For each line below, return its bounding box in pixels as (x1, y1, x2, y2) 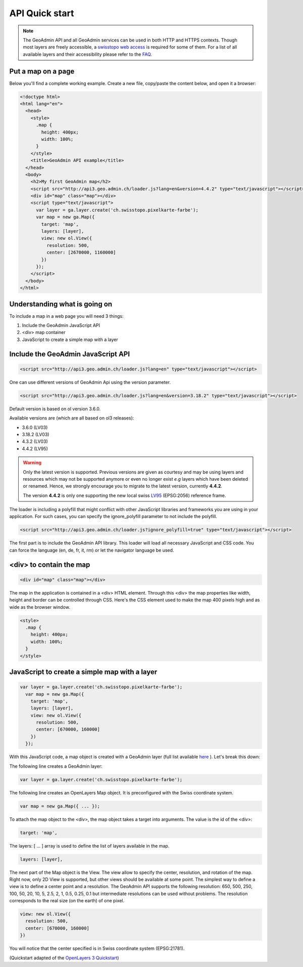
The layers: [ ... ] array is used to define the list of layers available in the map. (9, 843, 170, 849)
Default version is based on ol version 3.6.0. (9, 405, 101, 412)
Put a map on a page (9, 67, 75, 75)
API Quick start (9, 8, 74, 19)
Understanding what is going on (9, 300, 113, 308)
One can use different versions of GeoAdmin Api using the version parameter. (9, 379, 171, 385)
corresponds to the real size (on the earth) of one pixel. (9, 898, 125, 904)
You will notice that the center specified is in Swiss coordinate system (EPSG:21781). (9, 945, 185, 951)
